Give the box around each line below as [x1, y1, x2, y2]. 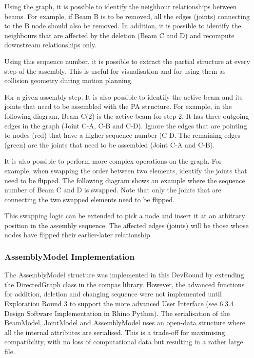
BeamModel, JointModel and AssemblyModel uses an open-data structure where [4, 317, 246, 328]
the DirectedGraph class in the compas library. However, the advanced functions [4, 279, 245, 289]
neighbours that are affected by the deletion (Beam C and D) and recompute [4, 30, 234, 40]
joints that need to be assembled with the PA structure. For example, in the [4, 101, 232, 111]
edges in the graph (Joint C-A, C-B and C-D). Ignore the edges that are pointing [4, 120, 247, 130]
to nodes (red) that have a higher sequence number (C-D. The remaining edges [4, 130, 240, 140]
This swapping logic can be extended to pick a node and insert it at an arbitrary [4, 211, 245, 221]
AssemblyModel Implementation [4, 250, 135, 262]
